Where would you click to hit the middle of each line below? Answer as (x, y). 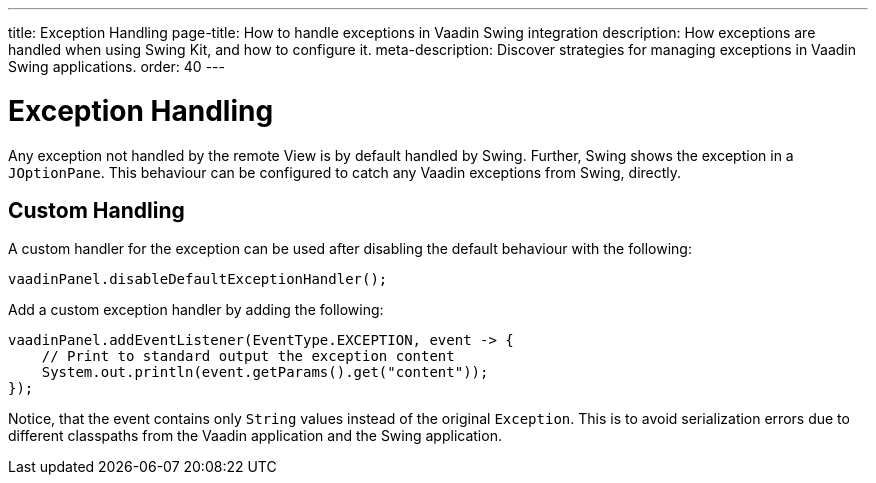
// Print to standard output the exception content (248, 356)
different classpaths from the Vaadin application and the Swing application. (255, 436)
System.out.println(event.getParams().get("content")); (265, 372)
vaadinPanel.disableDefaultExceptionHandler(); (198, 279)
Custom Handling (96, 210)
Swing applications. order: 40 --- (116, 66)
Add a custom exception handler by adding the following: (196, 310)
